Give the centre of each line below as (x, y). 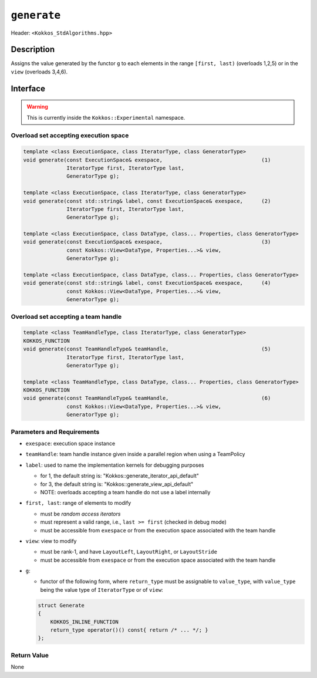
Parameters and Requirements (55, 431)
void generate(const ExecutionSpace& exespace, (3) (147, 242)
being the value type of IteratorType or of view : (102, 589)
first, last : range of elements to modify (78, 503)
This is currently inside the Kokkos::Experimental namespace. (106, 117)
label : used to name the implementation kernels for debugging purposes (115, 465)
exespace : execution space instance (70, 443)
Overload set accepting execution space (70, 136)
